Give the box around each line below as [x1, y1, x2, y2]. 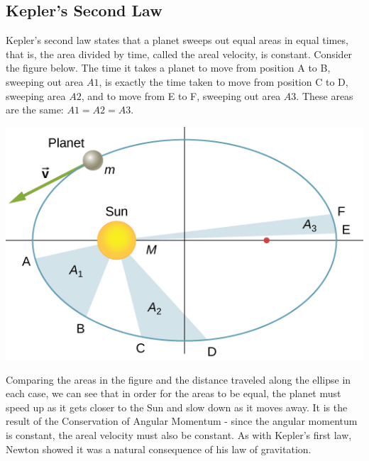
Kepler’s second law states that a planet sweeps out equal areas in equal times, [6, 33, 348, 48]
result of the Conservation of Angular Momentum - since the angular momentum [6, 413, 358, 428]
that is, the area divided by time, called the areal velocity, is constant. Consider [6, 46, 353, 61]
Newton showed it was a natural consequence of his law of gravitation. [6, 441, 312, 456]
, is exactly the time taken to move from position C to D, [99, 74, 348, 89]
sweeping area [6, 88, 66, 103]
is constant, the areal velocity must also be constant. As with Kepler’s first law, [6, 428, 352, 443]
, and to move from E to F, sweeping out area [81, 88, 281, 103]
